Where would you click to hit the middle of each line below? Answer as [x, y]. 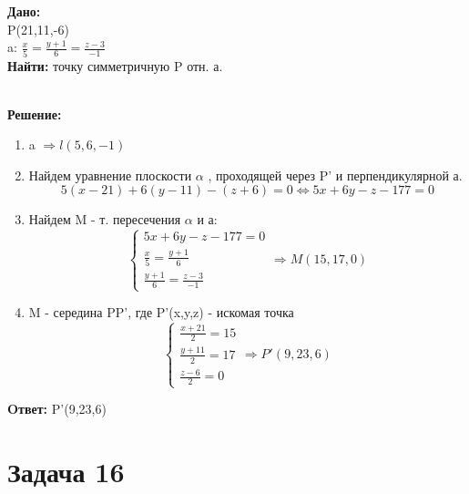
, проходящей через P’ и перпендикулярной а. [335, 175]
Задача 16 [66, 471]
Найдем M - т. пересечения [105, 219]
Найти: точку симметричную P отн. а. [115, 65]
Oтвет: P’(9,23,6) [57, 409]
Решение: [35, 113]
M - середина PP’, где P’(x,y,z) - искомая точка [161, 312]
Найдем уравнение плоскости [110, 175]
